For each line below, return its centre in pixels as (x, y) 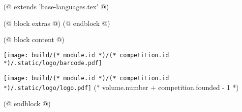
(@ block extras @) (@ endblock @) (57, 23)
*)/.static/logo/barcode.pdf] (53, 63)
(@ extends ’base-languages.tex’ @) (56, 6)
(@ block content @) (34, 39)
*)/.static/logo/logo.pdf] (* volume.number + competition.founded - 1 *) (121, 87)
